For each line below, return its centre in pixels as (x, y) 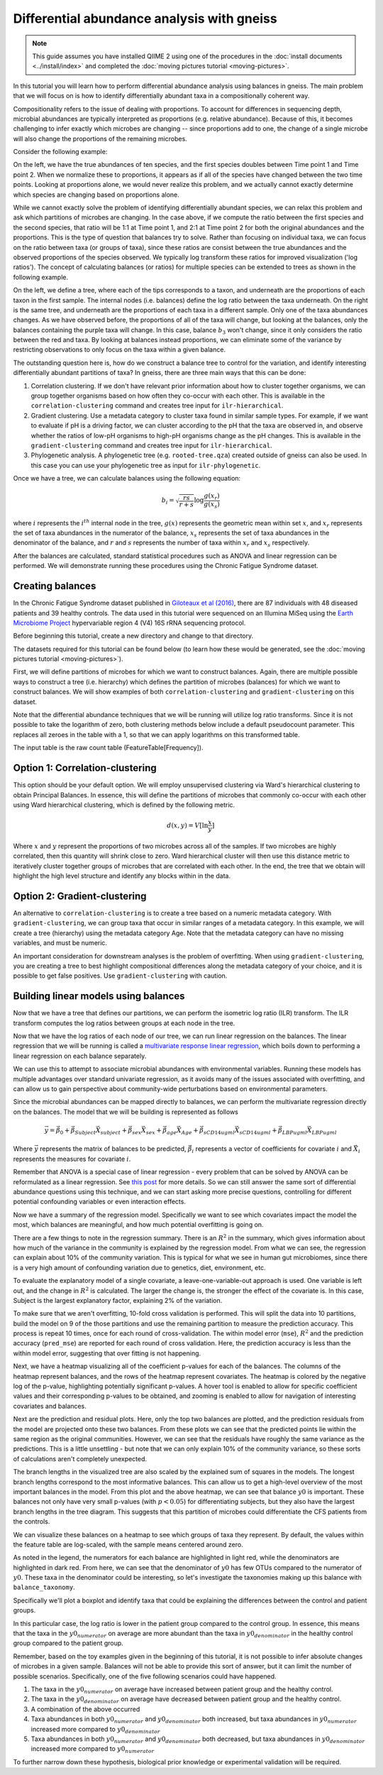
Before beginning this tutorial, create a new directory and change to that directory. (133, 636)
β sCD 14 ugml (217, 1131)
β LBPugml (293, 1131)
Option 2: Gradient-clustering (80, 896)
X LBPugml (322, 1131)
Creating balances (55, 586)
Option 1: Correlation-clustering (85, 768)
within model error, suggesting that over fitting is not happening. (107, 1353)
